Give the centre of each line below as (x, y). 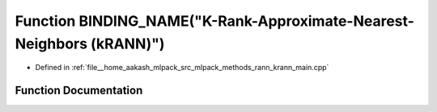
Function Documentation (79, 91)
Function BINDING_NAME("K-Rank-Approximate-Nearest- (214, 21)
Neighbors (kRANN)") (90, 44)
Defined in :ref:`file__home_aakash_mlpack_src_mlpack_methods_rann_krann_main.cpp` (182, 68)
